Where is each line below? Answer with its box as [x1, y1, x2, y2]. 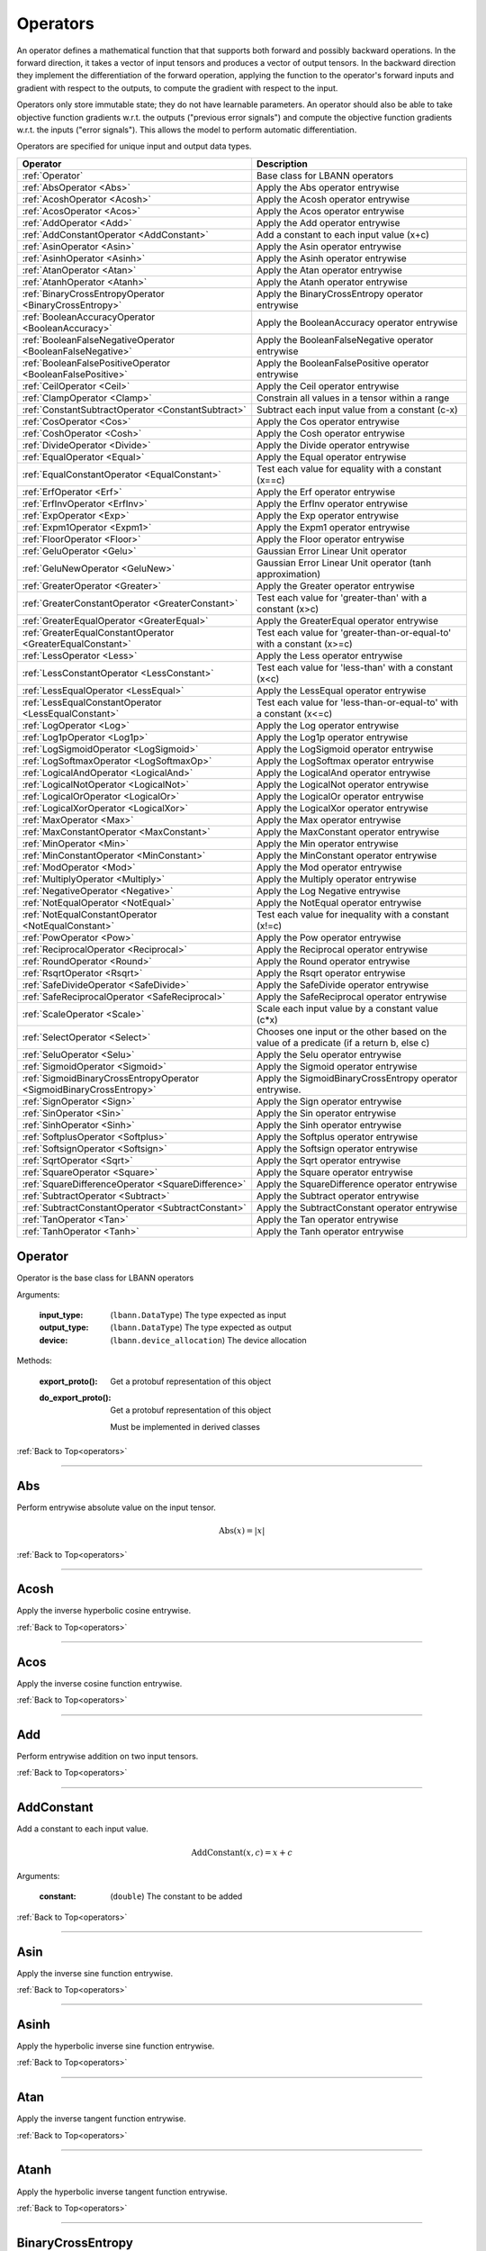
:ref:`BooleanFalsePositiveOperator [22, 357, 171, 369]
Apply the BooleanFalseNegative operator [256, 333, 434, 346]
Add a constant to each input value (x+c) [256, 228, 429, 240]
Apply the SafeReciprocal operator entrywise [256, 990, 447, 1003]
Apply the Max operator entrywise [256, 813, 401, 826]
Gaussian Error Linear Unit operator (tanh [256, 556, 432, 569]
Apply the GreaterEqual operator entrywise [256, 614, 438, 627]
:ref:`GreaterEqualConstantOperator [22, 626, 175, 638]
